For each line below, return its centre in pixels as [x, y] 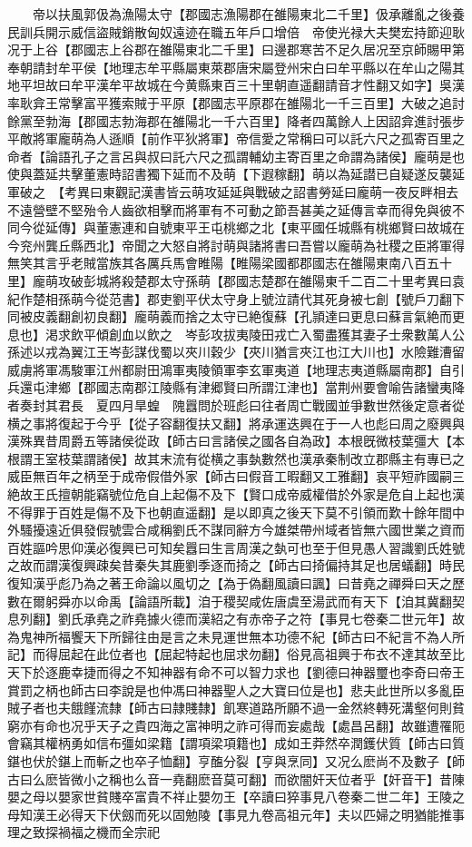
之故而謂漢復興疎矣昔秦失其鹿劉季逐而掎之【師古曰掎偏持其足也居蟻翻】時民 [236, 565]
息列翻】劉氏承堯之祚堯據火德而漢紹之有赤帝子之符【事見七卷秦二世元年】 [230, 619]
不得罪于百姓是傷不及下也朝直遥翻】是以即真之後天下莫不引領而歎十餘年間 [230, 512]
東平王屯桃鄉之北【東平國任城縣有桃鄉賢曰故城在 [318, 227]
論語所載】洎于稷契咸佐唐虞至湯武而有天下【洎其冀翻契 [299, 601]
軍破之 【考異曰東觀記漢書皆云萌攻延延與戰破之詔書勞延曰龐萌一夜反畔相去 [233, 191]
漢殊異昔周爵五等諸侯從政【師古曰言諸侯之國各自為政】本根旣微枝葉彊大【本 [236, 441]
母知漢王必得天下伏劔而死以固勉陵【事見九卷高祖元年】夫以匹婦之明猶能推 [230, 814]
